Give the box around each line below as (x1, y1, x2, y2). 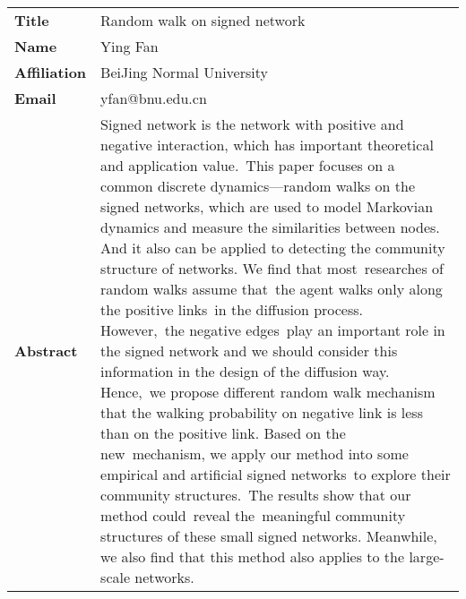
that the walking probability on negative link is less (100, 402, 423, 423)
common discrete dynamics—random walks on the (100, 175, 416, 196)
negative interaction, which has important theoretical (100, 134, 434, 155)
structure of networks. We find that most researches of (100, 258, 444, 278)
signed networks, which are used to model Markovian (100, 196, 434, 217)
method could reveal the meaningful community (100, 505, 406, 526)
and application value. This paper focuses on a (100, 155, 395, 175)
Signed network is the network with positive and (100, 114, 404, 134)
